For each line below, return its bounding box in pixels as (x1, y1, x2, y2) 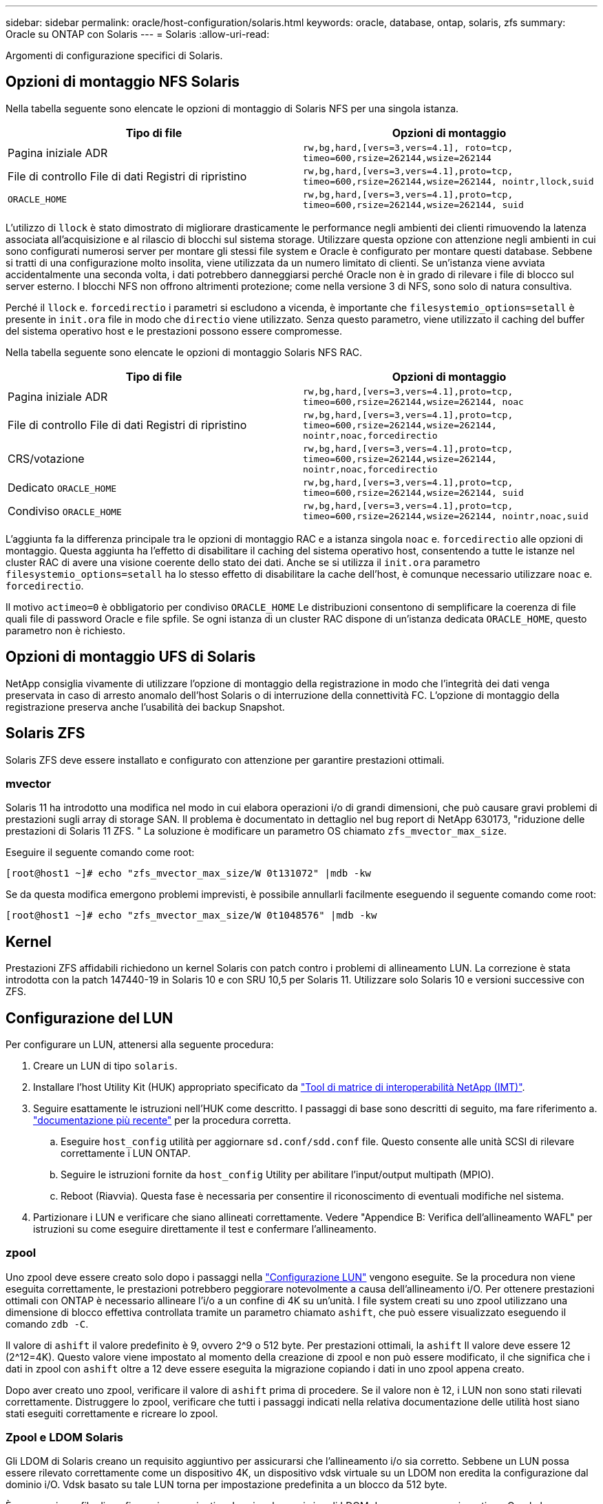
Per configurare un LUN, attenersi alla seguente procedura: (6, 1038, 274, 1050)
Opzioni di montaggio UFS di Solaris (6, 648, 256, 666)
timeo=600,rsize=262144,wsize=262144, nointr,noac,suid (303, 510, 589, 521)
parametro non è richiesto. (6, 624, 125, 636)
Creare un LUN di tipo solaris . (33, 1059, 178, 1072)
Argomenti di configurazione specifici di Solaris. (6, 50, 223, 61)
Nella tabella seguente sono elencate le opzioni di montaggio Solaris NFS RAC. (6, 346, 362, 358)
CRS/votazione (8, 452, 85, 466)
